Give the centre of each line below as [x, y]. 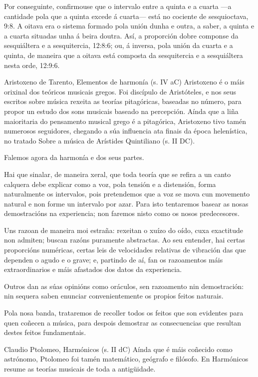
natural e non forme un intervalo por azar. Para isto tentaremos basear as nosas [126, 203]
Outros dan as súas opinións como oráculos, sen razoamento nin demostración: [124, 286]
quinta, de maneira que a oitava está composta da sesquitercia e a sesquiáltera [124, 55]
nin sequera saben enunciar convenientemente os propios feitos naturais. [114, 296]
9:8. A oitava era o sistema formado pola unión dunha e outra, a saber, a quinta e [129, 26]
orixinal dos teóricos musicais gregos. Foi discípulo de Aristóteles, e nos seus [120, 91]
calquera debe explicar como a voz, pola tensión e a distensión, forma [110, 184]
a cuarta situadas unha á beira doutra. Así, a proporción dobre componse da [121, 35]
